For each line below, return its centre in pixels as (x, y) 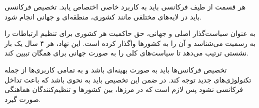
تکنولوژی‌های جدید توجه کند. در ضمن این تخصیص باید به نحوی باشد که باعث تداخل (128, 79)
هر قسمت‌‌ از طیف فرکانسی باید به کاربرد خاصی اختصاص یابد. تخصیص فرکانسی (125, 6)
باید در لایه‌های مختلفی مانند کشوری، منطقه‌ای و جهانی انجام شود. (103, 16)
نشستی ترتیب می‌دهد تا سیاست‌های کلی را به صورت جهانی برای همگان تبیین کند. (127, 53)
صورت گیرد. (23, 99)
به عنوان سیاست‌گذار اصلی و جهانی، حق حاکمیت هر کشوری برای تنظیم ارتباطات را (130, 33)
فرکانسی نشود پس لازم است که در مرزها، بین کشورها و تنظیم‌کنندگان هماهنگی (124, 89)
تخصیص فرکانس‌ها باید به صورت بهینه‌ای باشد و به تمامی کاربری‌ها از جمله (116, 69)
